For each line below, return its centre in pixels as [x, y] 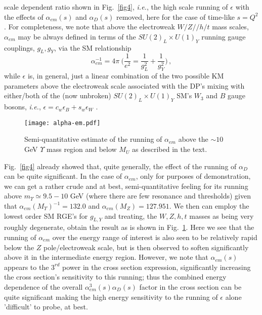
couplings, [19, 47]
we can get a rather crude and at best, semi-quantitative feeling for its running [126, 186]
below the [19, 247]
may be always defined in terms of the [77, 36]
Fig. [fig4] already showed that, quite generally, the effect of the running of [120, 166]
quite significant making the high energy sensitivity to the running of [111, 297]
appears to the [27, 267]
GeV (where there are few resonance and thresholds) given [160, 196]
